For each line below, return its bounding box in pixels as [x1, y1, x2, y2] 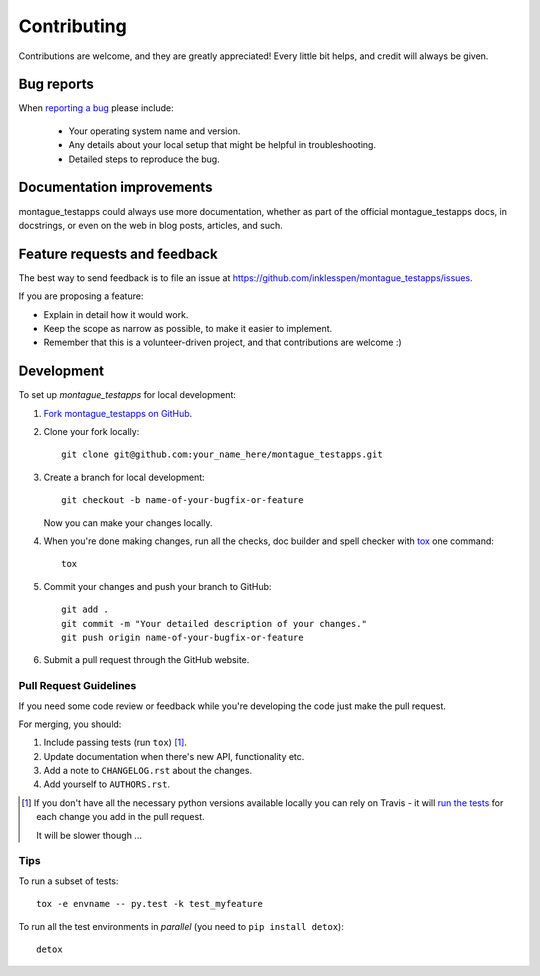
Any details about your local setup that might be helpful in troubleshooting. [68, 139, 377, 151]
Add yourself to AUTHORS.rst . [43, 778, 170, 790]
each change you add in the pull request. [36, 811, 205, 823]
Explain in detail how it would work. [43, 308, 189, 320]
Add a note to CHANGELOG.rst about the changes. [43, 765, 253, 777]
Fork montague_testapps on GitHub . [43, 407, 193, 419]
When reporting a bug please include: [18, 102, 174, 114]
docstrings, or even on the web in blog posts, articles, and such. [18, 219, 284, 231]
